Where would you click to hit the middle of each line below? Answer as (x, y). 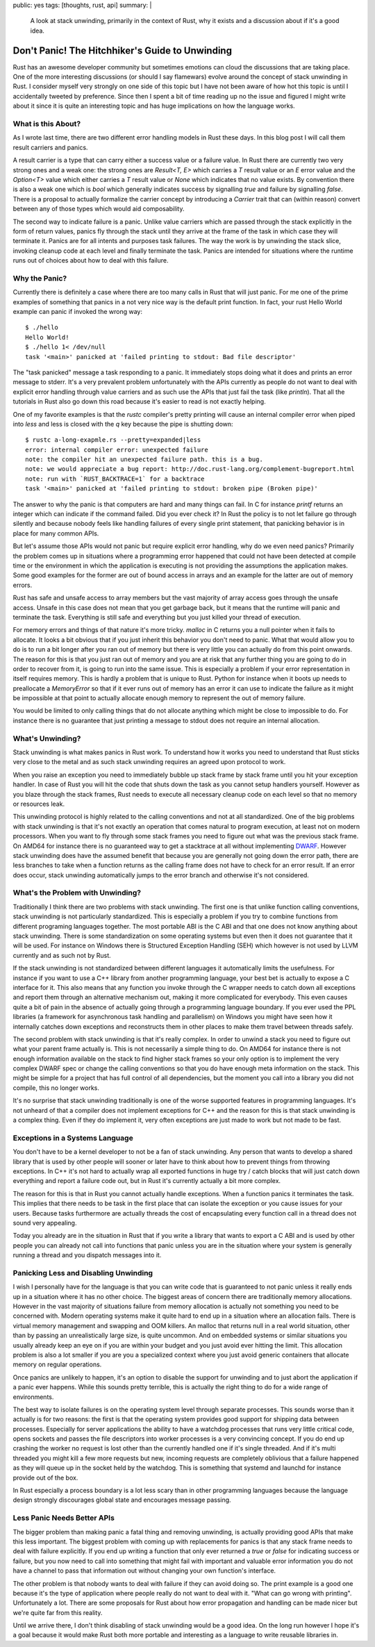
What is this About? (47, 124)
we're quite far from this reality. (58, 1612)
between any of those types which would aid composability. (99, 209)
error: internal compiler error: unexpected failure (117, 449)
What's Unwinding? (47, 738)
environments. (33, 1397)
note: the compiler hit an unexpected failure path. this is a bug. (144, 460)
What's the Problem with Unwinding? (77, 893)
